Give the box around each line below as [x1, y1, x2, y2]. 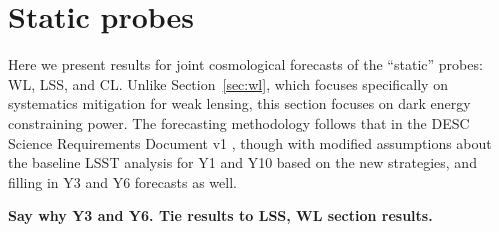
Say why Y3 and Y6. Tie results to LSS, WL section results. [8, 205, 433, 226]
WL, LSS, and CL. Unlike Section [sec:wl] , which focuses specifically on [8, 73, 448, 94]
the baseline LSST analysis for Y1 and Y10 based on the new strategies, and [8, 152, 477, 173]
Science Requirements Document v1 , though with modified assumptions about [8, 132, 492, 153]
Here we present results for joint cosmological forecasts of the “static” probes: [8, 54, 483, 75]
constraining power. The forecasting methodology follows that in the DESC [8, 112, 470, 133]
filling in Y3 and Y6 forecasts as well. [8, 171, 237, 192]
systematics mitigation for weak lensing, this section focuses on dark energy [8, 93, 471, 114]
